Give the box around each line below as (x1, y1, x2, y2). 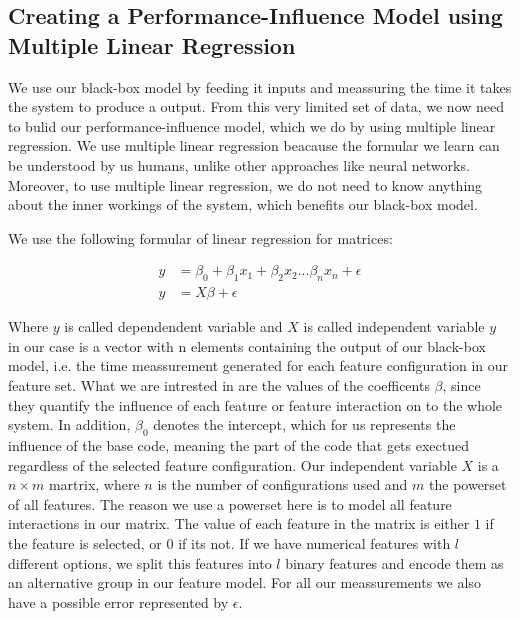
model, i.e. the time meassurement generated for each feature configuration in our (8, 355, 509, 376)
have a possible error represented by (8, 591, 229, 612)
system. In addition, (8, 414, 131, 435)
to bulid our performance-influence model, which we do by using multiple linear (8, 115, 496, 136)
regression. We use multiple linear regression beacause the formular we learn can (8, 135, 500, 156)
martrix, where (48, 474, 140, 495)
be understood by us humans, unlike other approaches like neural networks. (8, 154, 470, 175)
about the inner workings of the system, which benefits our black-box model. (8, 194, 478, 215)
